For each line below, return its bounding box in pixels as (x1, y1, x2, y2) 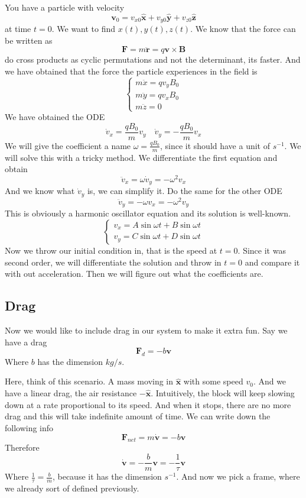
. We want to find (51, 22, 116, 35)
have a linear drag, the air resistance (5, 387, 137, 399)
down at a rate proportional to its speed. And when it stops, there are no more (5, 398, 291, 410)
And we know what (5, 185, 75, 197)
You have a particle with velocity (5, 1, 125, 13)
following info (5, 421, 54, 434)
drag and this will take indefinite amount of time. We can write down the (5, 410, 271, 422)
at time (5, 22, 31, 35)
